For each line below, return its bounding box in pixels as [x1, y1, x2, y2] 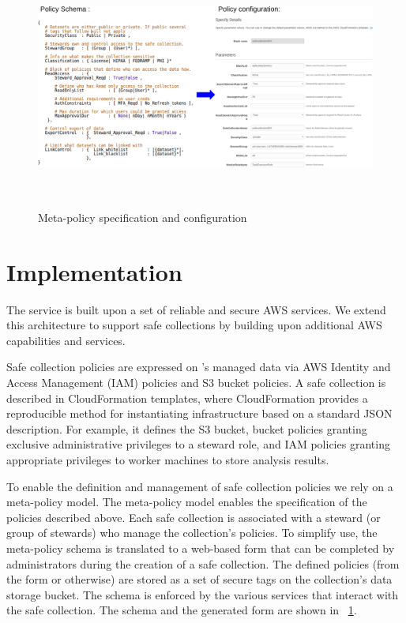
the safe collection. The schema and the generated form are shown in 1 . [6, 602, 357, 618]
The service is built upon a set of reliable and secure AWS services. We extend [6, 301, 386, 317]
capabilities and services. [6, 332, 126, 348]
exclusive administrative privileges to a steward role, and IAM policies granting [6, 436, 390, 452]
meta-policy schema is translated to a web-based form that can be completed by [6, 539, 395, 556]
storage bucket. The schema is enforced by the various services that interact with [6, 586, 399, 602]
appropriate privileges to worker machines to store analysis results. [6, 452, 329, 468]
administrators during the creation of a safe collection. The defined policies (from [6, 555, 400, 572]
